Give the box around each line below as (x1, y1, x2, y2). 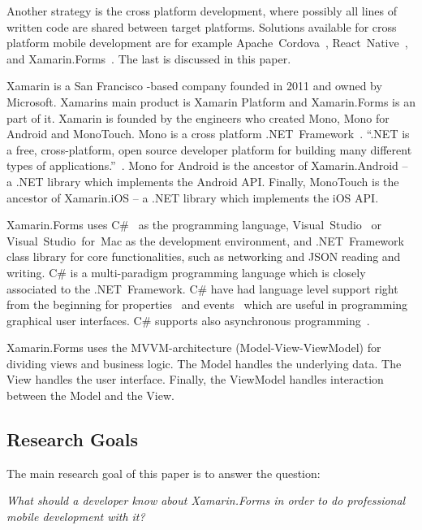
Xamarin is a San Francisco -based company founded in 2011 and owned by (6, 77, 382, 94)
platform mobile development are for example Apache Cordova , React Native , (6, 34, 408, 51)
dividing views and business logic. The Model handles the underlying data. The (6, 354, 402, 371)
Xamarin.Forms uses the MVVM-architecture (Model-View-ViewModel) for (6, 339, 381, 356)
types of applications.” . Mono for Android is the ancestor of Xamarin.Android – (6, 157, 408, 174)
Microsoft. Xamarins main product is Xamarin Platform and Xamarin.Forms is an (6, 93, 416, 110)
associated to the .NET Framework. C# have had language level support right (6, 280, 398, 297)
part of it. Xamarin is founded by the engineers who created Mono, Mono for (6, 109, 390, 126)
